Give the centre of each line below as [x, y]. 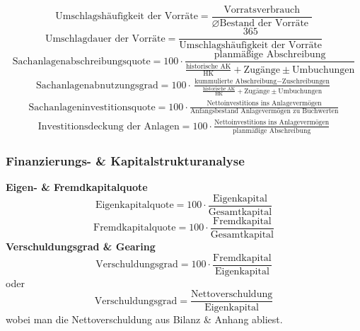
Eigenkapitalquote [134, 205]
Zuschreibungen [306, 82]
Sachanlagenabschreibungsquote [81, 61]
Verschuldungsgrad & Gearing [81, 246]
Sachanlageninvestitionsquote [92, 107]
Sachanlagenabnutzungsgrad [97, 85]
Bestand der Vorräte [264, 24]
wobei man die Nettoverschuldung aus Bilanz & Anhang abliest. [144, 319]
